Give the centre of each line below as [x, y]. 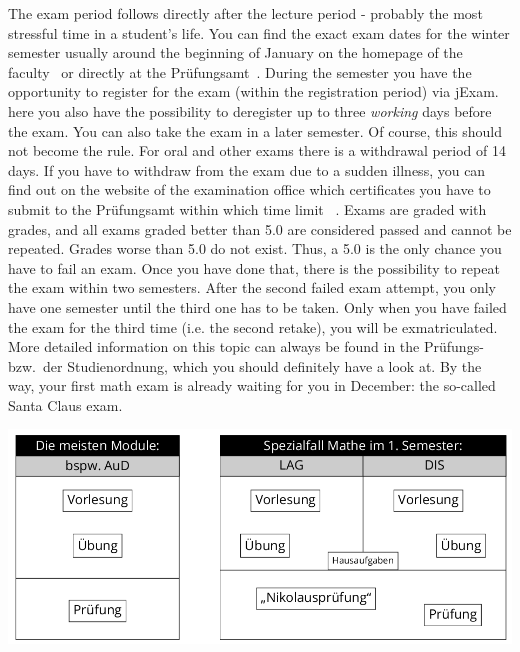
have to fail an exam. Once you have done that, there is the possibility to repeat [254, 267]
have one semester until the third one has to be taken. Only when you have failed [257, 306]
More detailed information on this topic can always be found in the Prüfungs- [246, 346]
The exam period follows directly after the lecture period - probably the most [245, 13]
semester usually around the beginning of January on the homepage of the [235, 52]
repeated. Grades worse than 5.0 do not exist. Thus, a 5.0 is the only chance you [255, 248]
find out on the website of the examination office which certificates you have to [249, 189]
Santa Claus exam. [65, 404]
